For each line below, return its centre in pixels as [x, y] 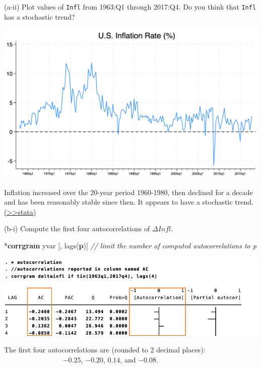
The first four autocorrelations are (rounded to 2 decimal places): [105, 350]
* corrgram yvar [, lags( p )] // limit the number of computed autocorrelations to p [130, 245]
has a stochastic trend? [40, 16]
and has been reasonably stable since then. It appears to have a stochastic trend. [129, 202]
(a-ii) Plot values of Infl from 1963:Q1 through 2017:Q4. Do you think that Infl [130, 7]
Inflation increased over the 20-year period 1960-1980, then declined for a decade [128, 192]
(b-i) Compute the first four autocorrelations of [77, 228]
